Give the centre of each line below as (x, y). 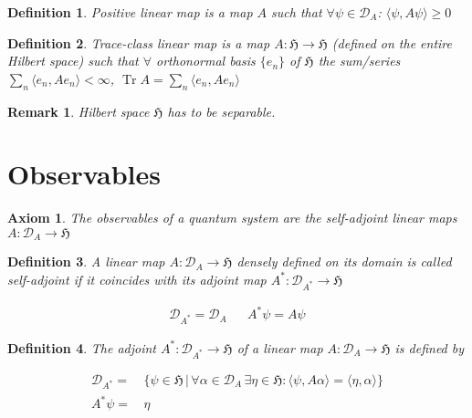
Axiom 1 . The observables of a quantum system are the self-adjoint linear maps (232, 218)
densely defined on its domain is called (344, 261)
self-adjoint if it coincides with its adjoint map (137, 279)
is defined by (430, 347)
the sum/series (359, 61)
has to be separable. (221, 111)
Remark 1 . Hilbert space (79, 111)
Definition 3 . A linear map (86, 261)
